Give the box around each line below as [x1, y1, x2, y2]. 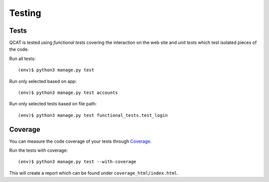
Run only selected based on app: [9, 78, 77, 84]
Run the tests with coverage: [9, 147, 68, 154]
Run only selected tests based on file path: [9, 101, 97, 107]
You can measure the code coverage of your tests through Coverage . [9, 138, 152, 144]
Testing [9, 7, 41, 18]
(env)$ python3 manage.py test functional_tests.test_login [18, 112, 168, 118]
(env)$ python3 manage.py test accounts [18, 90, 118, 95]
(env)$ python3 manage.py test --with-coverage [18, 159, 136, 165]
